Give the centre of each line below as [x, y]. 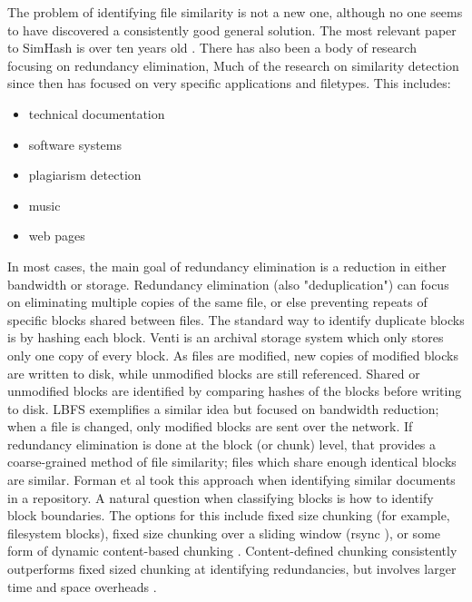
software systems [75, 144]
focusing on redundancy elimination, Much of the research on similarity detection [233, 65]
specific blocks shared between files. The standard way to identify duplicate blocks [236, 319]
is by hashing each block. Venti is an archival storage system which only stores [226, 337]
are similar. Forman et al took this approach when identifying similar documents [231, 480]
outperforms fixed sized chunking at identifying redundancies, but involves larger [232, 569]
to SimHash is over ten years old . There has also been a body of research [212, 48]
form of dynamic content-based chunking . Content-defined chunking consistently [232, 551]
